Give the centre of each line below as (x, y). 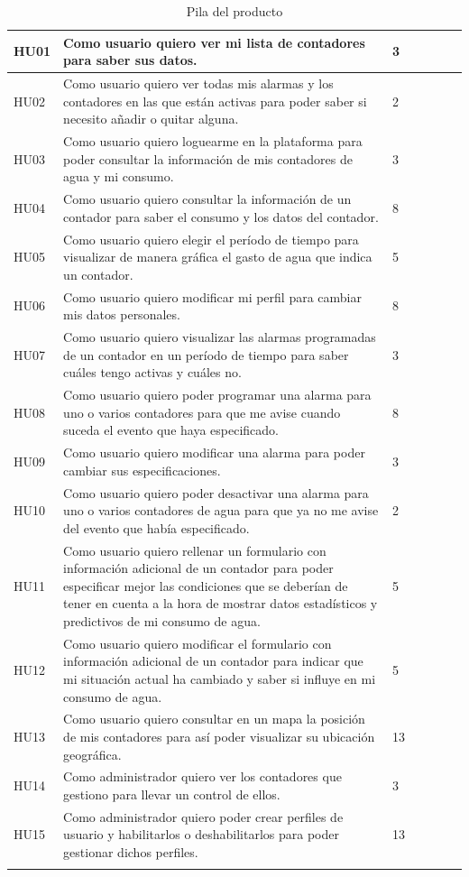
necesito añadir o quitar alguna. (151, 119)
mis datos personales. (122, 314)
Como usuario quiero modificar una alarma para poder (214, 452)
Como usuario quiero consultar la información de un (207, 199)
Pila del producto (234, 11)
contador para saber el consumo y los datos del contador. (221, 216)
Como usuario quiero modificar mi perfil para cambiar (212, 296)
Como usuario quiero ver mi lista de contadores (214, 42)
